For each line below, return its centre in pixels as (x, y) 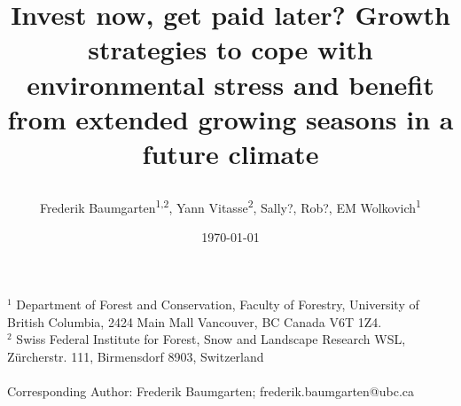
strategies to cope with (230, 49)
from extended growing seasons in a (230, 118)
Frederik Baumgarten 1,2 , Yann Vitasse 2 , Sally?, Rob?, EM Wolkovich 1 (230, 206)
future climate (230, 153)
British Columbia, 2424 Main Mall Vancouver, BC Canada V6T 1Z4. (195, 321)
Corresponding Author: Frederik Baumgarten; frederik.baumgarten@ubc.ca (211, 390)
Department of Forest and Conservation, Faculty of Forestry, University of (218, 304)
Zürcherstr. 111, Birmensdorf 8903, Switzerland (136, 356)
